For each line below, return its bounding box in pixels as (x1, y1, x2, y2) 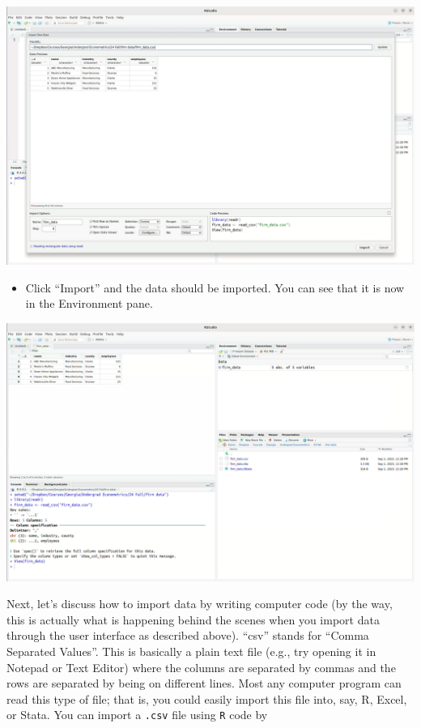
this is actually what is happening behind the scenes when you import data (6, 611, 380, 628)
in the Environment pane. (25, 295, 153, 312)
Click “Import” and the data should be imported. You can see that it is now (25, 279, 405, 296)
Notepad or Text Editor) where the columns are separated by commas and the (6, 658, 396, 675)
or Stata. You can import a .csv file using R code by (6, 706, 268, 723)
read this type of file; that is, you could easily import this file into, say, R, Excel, (6, 690, 407, 707)
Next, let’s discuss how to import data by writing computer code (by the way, (6, 595, 393, 612)
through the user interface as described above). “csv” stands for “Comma (6, 627, 369, 644)
